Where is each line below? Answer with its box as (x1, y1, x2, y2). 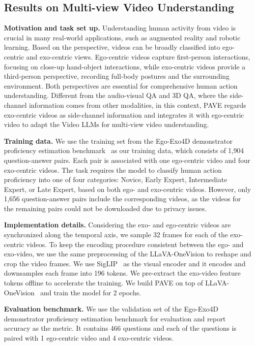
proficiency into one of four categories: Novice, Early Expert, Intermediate (4, 174, 227, 185)
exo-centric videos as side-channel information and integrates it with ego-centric (4, 109, 244, 120)
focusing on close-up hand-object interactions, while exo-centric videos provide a (4, 61, 246, 71)
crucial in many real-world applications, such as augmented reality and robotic (4, 32, 241, 42)
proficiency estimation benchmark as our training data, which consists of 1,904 (4, 145, 244, 156)
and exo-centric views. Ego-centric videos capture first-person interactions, (26, 51, 250, 62)
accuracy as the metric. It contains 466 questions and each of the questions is (4, 323, 237, 333)
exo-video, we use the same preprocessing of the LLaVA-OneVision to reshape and (4, 249, 252, 259)
